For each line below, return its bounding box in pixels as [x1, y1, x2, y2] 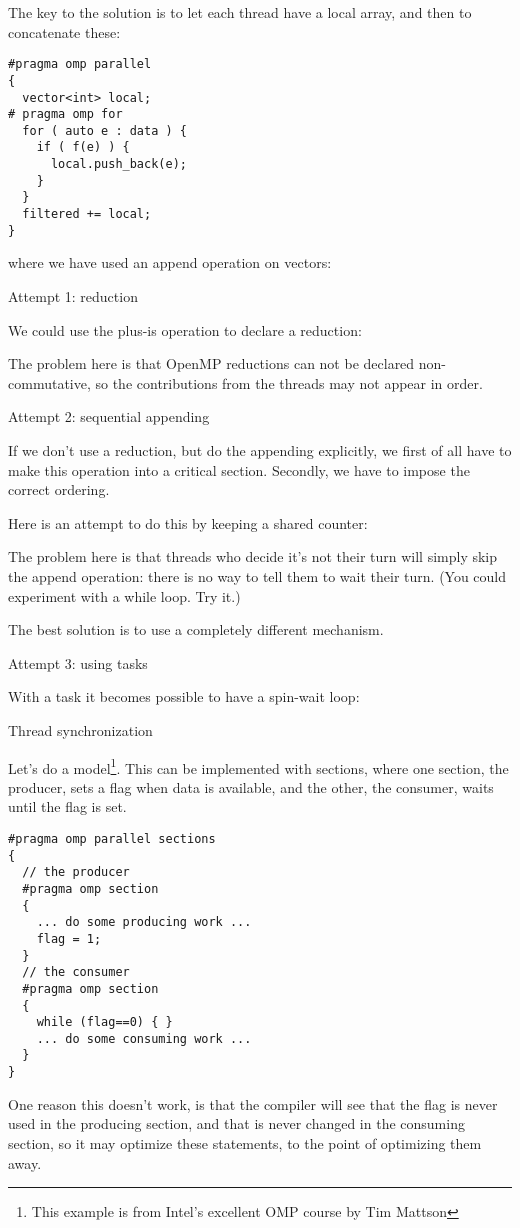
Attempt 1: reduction [8, 286, 138, 306]
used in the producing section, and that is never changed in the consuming [8, 1113, 465, 1134]
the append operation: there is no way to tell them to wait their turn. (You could [8, 565, 507, 586]
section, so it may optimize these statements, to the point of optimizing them [8, 1132, 482, 1153]
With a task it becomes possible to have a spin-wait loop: [8, 686, 360, 707]
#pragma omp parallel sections [8, 831, 216, 846]
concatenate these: [8, 21, 121, 42]
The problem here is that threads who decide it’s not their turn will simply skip [8, 546, 498, 567]
